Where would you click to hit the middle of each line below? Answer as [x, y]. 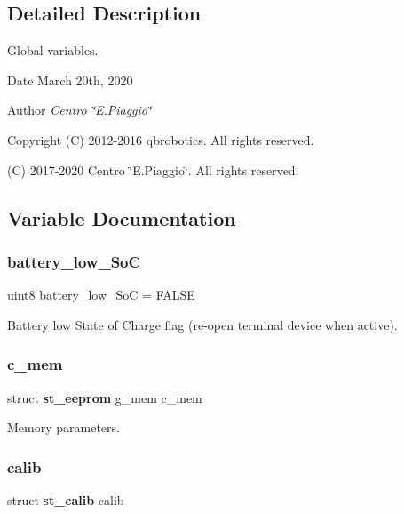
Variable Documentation [122, 217]
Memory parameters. [63, 427]
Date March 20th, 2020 [70, 80]
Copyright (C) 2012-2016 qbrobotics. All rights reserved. [161, 139]
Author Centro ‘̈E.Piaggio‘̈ [79, 110]
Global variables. [53, 50]
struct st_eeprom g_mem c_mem [105, 397]
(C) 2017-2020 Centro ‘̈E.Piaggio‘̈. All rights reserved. [153, 169]
